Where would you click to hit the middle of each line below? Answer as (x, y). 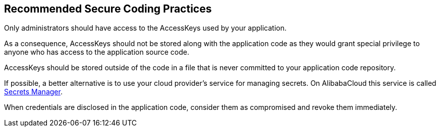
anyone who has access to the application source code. (97, 52)
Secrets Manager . (33, 92)
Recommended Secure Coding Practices (108, 9)
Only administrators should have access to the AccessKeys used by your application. (145, 28)
